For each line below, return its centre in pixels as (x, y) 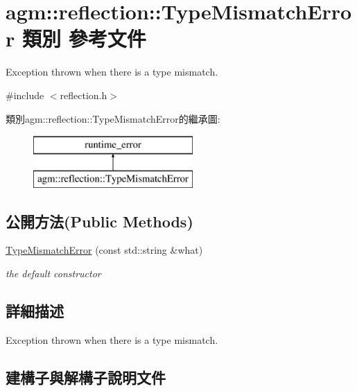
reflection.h (84, 95)
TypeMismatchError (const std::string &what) (104, 250)
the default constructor (53, 273)
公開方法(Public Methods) (99, 221)
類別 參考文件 (84, 38)
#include (25, 95)
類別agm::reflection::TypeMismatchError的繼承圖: (113, 118)
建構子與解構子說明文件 (86, 377)
